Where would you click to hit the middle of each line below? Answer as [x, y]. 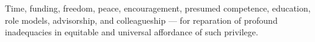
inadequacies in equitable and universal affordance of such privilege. [132, 32]
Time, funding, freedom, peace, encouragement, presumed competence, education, [158, 8]
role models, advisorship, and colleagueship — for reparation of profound [141, 20]
